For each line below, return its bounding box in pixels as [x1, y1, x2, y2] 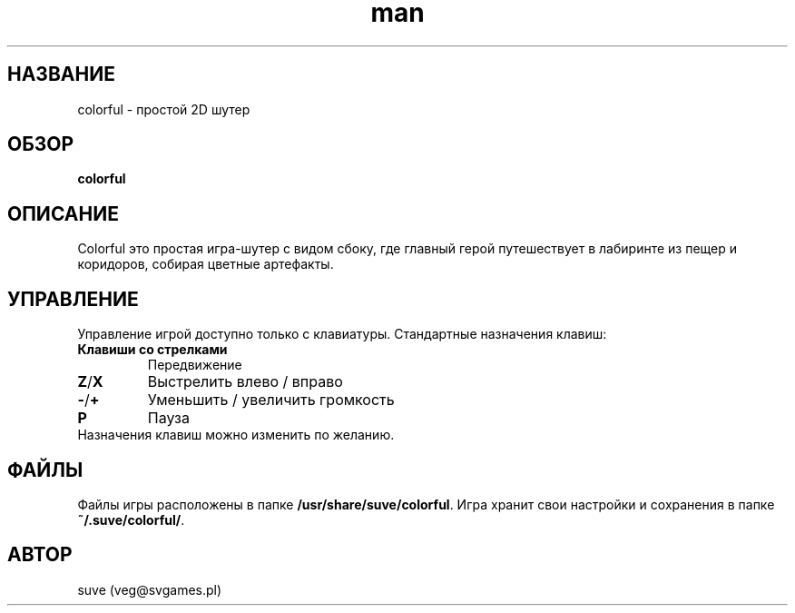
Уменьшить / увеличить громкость [147, 391, 395, 410]
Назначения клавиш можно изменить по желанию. [77, 427, 395, 443]
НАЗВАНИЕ [7, 63, 115, 86]
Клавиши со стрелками [77, 341, 228, 358]
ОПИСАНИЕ [7, 202, 119, 225]
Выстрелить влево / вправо [147, 372, 343, 391]
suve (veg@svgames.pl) [77, 581, 222, 598]
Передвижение [147, 357, 242, 373]
